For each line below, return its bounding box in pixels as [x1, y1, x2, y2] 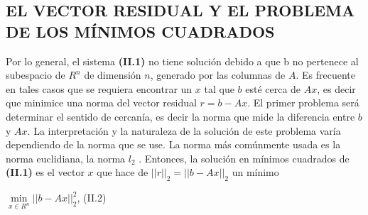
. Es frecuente [296, 67, 355, 82]
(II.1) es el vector [6, 165, 85, 180]
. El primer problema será [247, 95, 359, 110]
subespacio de [6, 67, 65, 82]
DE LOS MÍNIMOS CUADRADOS [6, 20, 275, 42]
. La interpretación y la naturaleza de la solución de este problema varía [27, 123, 341, 138]
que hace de [97, 165, 148, 180]
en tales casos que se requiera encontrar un [6, 81, 193, 96]
